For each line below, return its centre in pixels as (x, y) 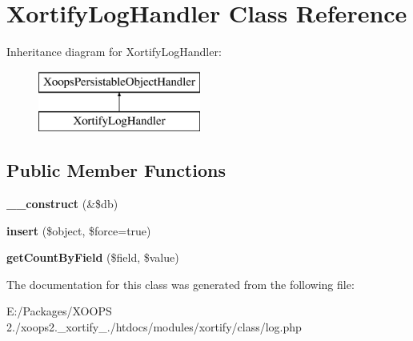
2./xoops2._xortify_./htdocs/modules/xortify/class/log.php (154, 327)
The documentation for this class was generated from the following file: (180, 284)
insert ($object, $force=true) (79, 230)
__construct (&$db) (62, 204)
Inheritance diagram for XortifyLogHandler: (114, 52)
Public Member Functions (116, 170)
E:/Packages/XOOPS (59, 311)
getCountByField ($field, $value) (93, 257)
